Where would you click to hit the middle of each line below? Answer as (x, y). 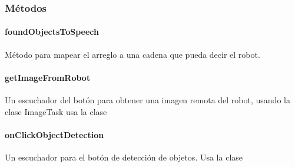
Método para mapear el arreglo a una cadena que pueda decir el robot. (132, 54)
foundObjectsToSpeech (52, 32)
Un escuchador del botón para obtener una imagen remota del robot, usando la (147, 100)
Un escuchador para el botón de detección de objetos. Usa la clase (124, 157)
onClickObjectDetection (54, 134)
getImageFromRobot (48, 77)
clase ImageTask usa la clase (56, 111)
